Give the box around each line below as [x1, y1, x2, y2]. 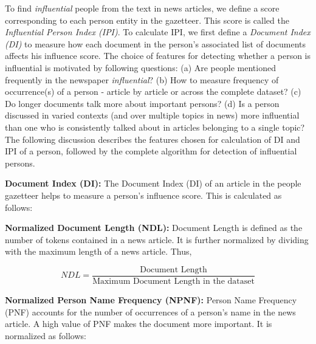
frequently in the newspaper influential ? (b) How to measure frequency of [5, 73, 279, 86]
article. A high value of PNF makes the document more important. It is [5, 317, 272, 330]
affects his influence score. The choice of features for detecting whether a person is [5, 49, 311, 62]
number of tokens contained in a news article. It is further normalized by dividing [5, 233, 309, 246]
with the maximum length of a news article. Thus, [5, 245, 192, 258]
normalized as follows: [5, 329, 86, 342]
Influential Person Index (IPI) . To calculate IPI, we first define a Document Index [5, 26, 311, 38]
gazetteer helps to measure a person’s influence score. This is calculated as [5, 188, 282, 201]
